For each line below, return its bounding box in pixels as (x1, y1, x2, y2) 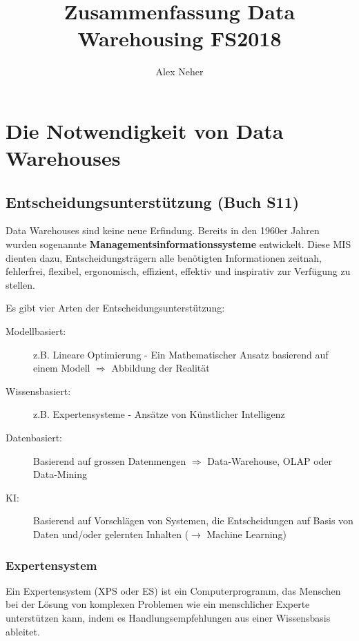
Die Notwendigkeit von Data (6, 116, 284, 144)
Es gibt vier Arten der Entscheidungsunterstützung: (6, 300, 225, 315)
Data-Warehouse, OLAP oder (207, 453, 333, 468)
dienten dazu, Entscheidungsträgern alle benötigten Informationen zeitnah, (6, 250, 322, 265)
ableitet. (6, 624, 40, 638)
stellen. (6, 277, 35, 291)
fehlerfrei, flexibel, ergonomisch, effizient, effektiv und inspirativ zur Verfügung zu (6, 264, 351, 278)
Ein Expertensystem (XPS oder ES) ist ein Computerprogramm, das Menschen (6, 583, 341, 597)
